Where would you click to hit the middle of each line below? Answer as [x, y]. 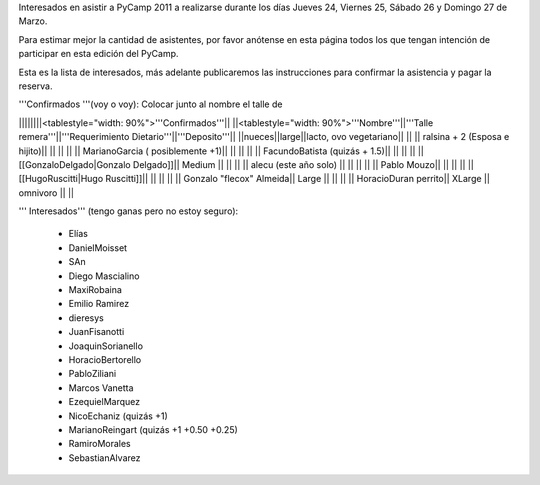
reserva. [35, 86]
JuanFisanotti [96, 332]
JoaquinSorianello [106, 346]
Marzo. [33, 21]
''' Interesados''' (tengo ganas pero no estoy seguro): [128, 211]
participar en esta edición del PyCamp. [98, 54]
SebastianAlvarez [104, 457]
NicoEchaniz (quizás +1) [118, 416]
